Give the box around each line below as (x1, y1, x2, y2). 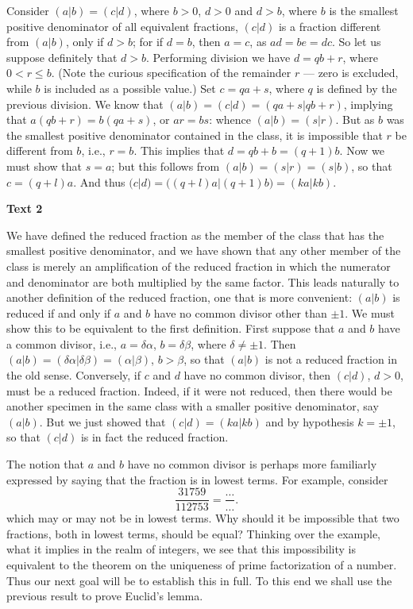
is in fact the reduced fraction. (80, 429, 229, 445)
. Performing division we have (146, 48, 291, 65)
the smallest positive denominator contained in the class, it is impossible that (6, 126, 383, 143)
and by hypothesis (265, 413, 354, 430)
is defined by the (316, 79, 397, 96)
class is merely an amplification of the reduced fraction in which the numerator (6, 257, 391, 274)
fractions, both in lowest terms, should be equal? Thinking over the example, (6, 525, 380, 542)
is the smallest (329, 2, 399, 18)
